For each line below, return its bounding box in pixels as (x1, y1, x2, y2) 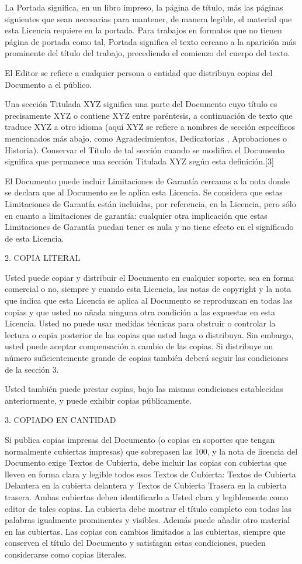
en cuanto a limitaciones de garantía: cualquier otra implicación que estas (5, 209, 268, 221)
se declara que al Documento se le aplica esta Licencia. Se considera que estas (5, 186, 283, 198)
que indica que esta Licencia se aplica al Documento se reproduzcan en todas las (5, 294, 293, 307)
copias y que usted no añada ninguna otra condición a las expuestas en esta (5, 305, 275, 318)
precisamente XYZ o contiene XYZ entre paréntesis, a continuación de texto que (5, 109, 293, 121)
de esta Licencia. (5, 232, 64, 244)
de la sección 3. (5, 363, 59, 375)
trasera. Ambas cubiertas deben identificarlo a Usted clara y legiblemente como (5, 490, 289, 503)
